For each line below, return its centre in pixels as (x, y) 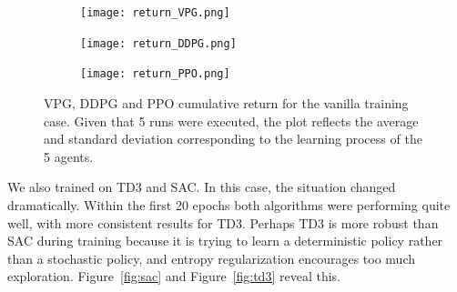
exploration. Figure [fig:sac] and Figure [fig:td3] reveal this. (174, 276)
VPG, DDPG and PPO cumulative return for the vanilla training (226, 102)
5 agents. (69, 156)
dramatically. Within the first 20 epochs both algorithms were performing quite (229, 204)
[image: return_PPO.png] (155, 74)
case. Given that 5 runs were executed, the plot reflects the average (231, 121)
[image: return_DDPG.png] (158, 43)
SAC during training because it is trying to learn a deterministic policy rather (225, 241)
